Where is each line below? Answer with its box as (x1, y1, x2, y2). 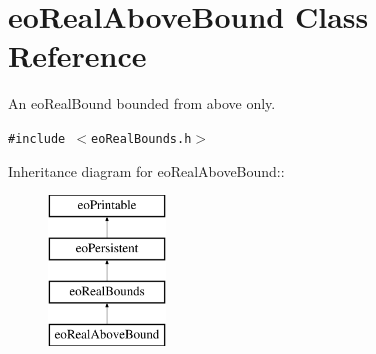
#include (8, 131, 66, 146)
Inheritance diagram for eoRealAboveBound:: (8, 160, 285, 181)
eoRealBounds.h (91, 131, 192, 146)
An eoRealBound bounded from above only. (8, 93, 276, 114)
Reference (8, 35, 147, 76)
